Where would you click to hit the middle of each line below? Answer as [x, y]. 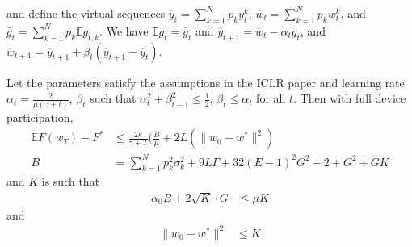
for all [271, 98]
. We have [124, 30]
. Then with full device [350, 98]
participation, [40, 117]
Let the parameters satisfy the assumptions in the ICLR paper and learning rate [206, 82]
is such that [71, 181]
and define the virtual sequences [86, 13]
